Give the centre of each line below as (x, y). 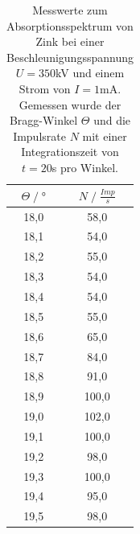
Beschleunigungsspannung (70, 57)
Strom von (45, 88)
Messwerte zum (70, 10)
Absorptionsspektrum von (70, 25)
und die (112, 120)
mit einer (105, 136)
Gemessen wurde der (70, 104)
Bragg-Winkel (43, 120)
